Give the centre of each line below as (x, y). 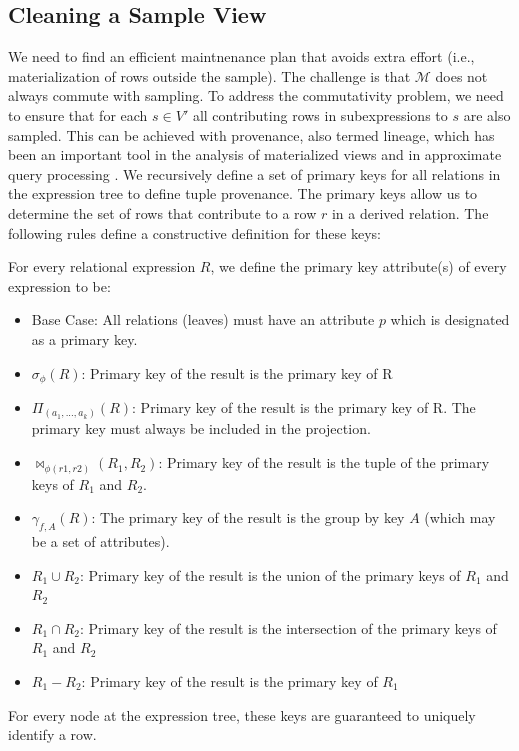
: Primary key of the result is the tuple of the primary (324, 462)
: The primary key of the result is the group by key (248, 517)
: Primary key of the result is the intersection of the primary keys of (288, 627)
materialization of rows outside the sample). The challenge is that (209, 75)
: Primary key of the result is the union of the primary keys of (270, 574)
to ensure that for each (78, 114)
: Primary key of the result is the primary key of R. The (304, 406)
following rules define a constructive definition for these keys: (194, 232)
